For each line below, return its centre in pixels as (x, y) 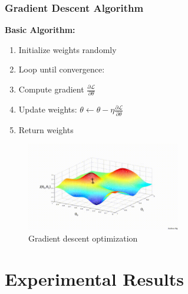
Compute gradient (51, 89)
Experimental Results (94, 278)
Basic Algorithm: (40, 30)
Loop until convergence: (62, 69)
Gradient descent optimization (83, 238)
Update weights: (48, 109)
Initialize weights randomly (67, 49)
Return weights (46, 129)
